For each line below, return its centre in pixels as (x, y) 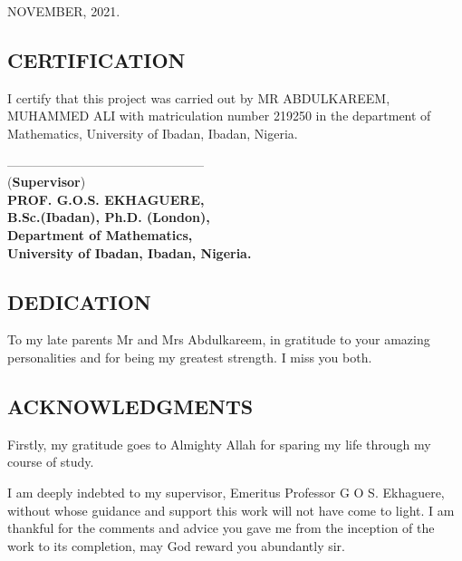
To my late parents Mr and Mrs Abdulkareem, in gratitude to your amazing (219, 339)
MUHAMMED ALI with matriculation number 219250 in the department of (219, 116)
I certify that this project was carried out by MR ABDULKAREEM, (199, 97)
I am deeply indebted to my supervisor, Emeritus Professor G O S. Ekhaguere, (226, 492)
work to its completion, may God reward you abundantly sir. (176, 545)
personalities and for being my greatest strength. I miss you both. (190, 357)
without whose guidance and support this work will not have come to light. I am (231, 510)
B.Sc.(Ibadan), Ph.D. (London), (109, 217)
